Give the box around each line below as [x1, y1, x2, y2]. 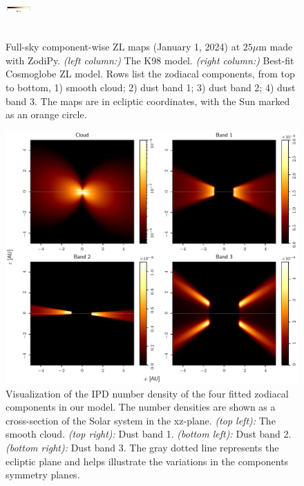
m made [258, 39, 293, 54]
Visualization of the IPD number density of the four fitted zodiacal [6, 386, 289, 400]
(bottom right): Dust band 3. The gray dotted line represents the [6, 440, 279, 454]
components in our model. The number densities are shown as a [6, 400, 276, 414]
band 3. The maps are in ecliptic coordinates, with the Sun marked [6, 93, 290, 108]
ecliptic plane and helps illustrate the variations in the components [6, 454, 289, 468]
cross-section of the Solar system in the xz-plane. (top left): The [6, 413, 276, 427]
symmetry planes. [6, 467, 80, 482]
